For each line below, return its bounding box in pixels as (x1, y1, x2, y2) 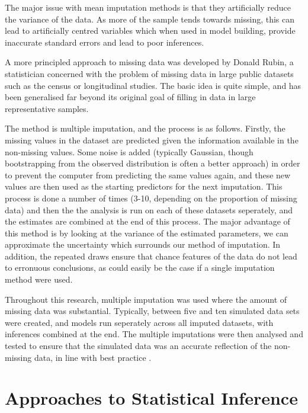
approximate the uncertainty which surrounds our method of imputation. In (5, 238, 281, 251)
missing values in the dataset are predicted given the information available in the (5, 133, 299, 146)
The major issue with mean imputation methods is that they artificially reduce (5, 1, 291, 13)
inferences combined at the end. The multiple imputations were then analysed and (5, 328, 303, 340)
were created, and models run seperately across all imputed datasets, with (5, 316, 274, 328)
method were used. (5, 273, 73, 286)
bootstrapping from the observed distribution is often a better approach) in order (5, 157, 300, 169)
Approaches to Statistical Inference (5, 386, 298, 410)
